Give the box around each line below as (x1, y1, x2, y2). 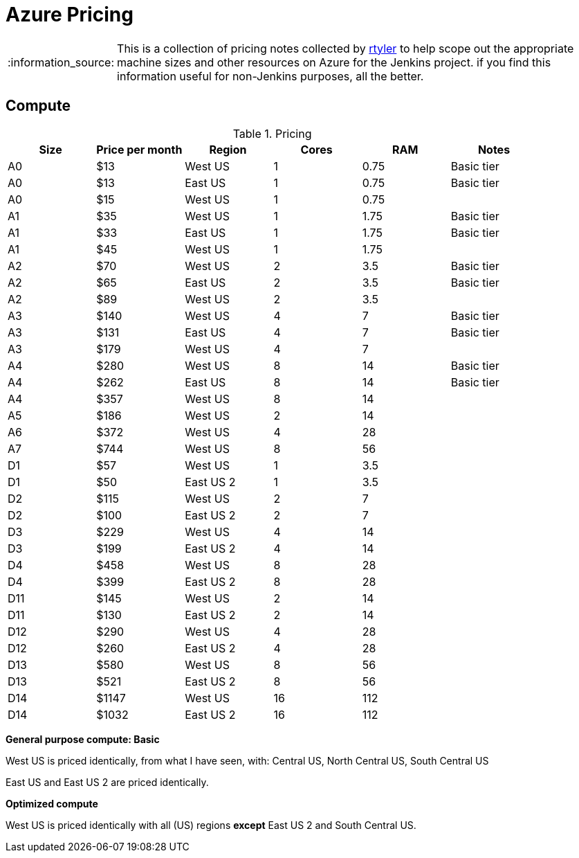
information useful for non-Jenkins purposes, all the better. (117, 69, 424, 83)
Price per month (96, 142, 183, 157)
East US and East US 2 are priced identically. (6, 776, 209, 788)
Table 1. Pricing (232, 126, 312, 141)
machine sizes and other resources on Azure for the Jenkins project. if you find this (117, 55, 551, 69)
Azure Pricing (6, 3, 134, 26)
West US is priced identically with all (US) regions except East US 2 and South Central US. (6, 819, 416, 831)
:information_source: (8, 55, 115, 69)
